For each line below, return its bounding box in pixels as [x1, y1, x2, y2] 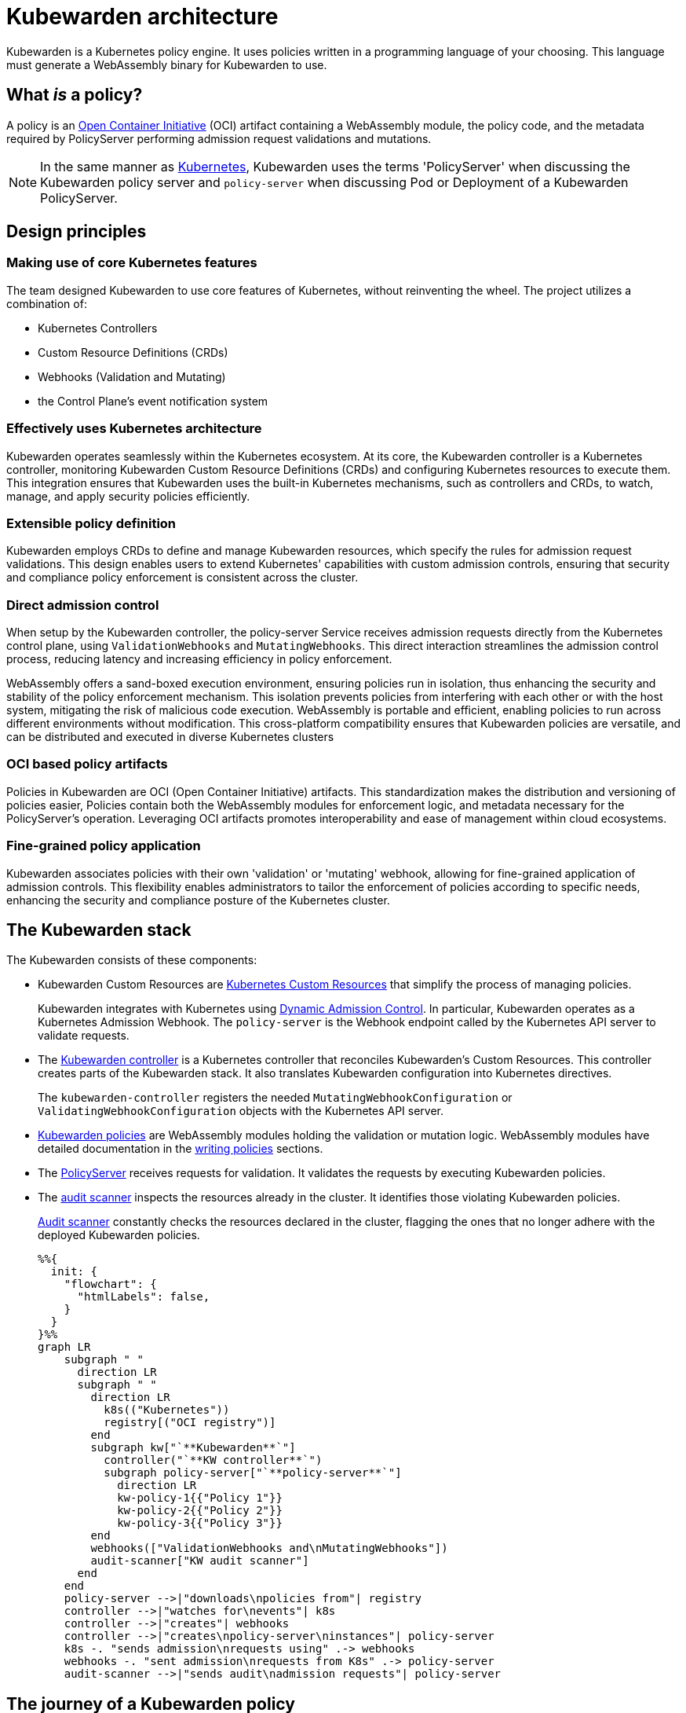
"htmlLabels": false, [77, 1290, 210, 1304]
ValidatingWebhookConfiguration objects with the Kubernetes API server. [38, 1104, 444, 1118]
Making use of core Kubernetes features [6, 255, 257, 271]
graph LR [38, 1341, 91, 1354]
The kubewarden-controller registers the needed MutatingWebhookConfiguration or [38, 1091, 513, 1105]
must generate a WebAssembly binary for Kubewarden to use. [6, 57, 327, 72]
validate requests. [38, 1029, 130, 1043]
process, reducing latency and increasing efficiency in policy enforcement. [6, 652, 392, 666]
